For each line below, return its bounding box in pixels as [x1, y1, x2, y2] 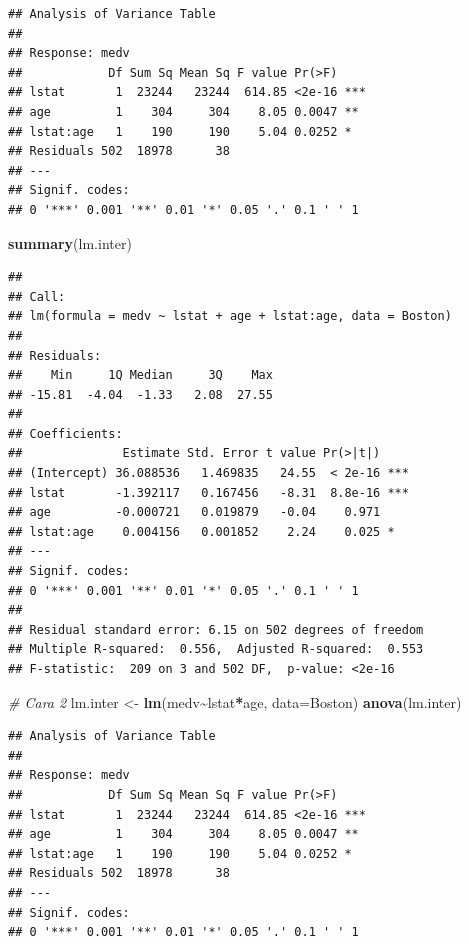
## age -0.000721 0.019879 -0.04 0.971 [8, 505, 381, 520]
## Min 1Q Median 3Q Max [8, 368, 273, 383]
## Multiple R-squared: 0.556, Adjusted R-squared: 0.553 [8, 642, 424, 657]
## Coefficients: [8, 426, 123, 441]
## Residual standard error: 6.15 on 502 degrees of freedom [8, 622, 424, 637]
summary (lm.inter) [8, 232, 132, 253]
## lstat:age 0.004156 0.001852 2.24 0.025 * [8, 524, 395, 539]
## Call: [8, 289, 66, 304]
